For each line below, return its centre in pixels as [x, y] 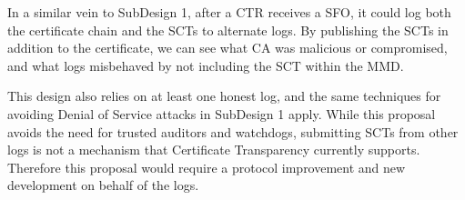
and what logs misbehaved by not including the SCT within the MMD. [206, 65]
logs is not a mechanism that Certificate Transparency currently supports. [214, 150]
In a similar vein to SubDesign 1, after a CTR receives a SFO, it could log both [229, 12]
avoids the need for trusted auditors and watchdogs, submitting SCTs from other [233, 131]
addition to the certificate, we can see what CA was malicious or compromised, [227, 48]
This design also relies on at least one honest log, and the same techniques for [224, 96]
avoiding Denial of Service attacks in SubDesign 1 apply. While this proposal [222, 113]
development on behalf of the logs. [103, 185]
